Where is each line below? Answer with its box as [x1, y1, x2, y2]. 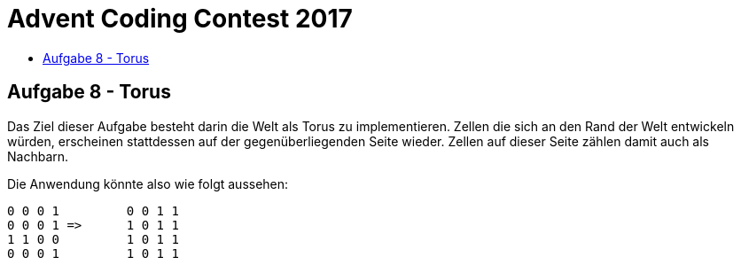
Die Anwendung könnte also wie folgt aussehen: [7, 175, 289, 191]
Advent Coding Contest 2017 [7, 4, 353, 34]
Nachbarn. [7, 148, 69, 164]
